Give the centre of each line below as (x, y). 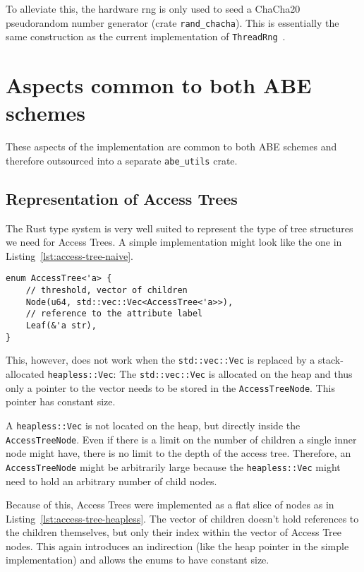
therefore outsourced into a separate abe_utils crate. (122, 160)
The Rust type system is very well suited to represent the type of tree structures (180, 228)
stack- (331, 360)
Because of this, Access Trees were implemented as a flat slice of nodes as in (170, 505)
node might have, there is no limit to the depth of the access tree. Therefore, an (178, 453)
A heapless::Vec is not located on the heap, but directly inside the (153, 425)
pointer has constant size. (61, 401)
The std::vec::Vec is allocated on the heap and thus (236, 374)
